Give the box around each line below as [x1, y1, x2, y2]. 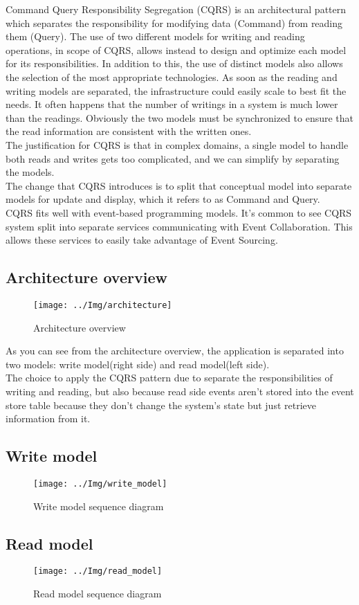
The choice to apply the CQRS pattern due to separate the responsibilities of [6, 370, 333, 385]
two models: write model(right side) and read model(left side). [6, 356, 270, 371]
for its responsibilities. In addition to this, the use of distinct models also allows [6, 56, 343, 71]
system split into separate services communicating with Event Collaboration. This [6, 219, 353, 233]
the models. [6, 165, 55, 179]
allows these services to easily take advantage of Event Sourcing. [6, 233, 278, 247]
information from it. [6, 411, 91, 426]
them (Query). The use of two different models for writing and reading [6, 29, 305, 44]
